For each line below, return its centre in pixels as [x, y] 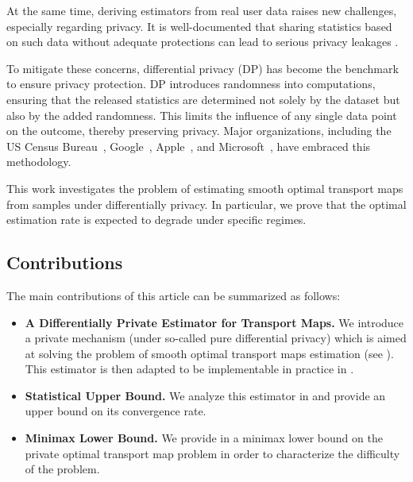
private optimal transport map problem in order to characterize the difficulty [212, 453]
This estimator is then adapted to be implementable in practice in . [189, 369]
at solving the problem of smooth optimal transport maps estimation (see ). [209, 353]
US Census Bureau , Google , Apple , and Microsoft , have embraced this [189, 146]
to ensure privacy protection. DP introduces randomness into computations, [191, 84]
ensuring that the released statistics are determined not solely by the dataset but [203, 99]
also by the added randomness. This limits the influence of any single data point [202, 115]
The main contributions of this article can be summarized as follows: [174, 295]
